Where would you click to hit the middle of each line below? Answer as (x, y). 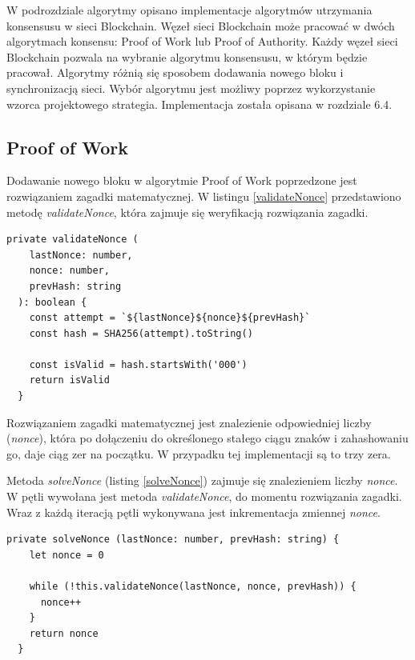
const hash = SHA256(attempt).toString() (141, 333)
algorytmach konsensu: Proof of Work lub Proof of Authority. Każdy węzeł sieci (202, 41)
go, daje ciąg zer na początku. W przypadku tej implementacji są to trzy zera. (199, 453)
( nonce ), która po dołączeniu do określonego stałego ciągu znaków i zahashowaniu (207, 438)
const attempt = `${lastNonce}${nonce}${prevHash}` (170, 318)
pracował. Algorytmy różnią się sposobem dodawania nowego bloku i (175, 72)
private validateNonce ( (73, 240)
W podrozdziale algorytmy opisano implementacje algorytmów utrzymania (189, 10)
